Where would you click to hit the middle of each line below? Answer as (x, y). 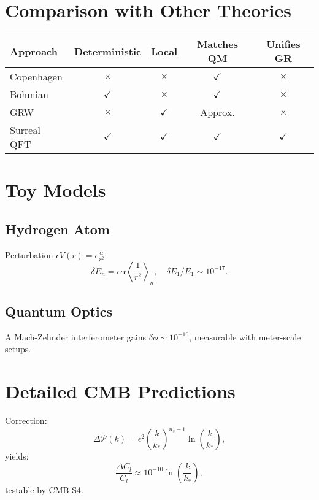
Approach (34, 51)
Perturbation (29, 254)
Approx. (217, 112)
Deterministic (108, 51)
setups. (18, 349)
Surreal (25, 130)
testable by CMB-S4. (44, 489)
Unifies (283, 44)
